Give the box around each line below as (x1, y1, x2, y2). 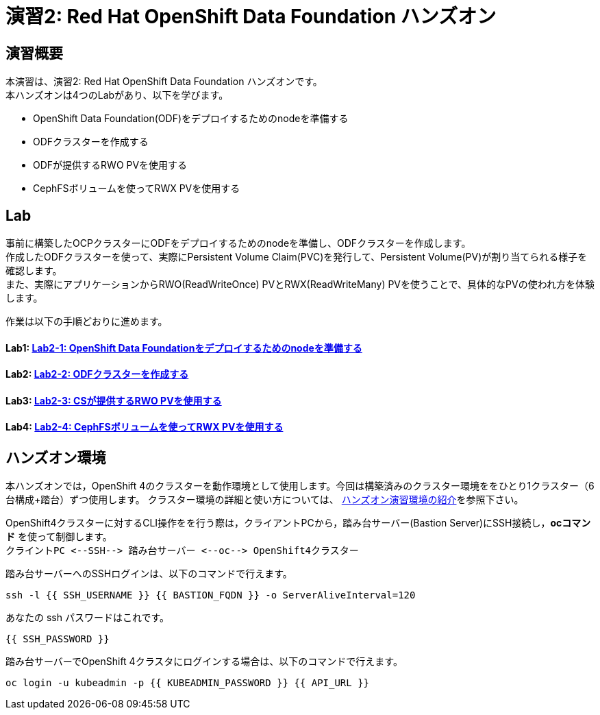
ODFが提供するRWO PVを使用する (33, 159, 188, 171)
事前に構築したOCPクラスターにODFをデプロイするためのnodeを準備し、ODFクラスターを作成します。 (5, 237, 471, 250)
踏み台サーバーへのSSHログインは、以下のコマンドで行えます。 (5, 568, 292, 580)
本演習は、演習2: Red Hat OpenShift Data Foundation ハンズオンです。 (5, 75, 323, 88)
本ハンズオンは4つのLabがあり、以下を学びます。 (5, 89, 229, 101)
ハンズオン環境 (5, 449, 106, 467)
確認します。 (5, 265, 62, 277)
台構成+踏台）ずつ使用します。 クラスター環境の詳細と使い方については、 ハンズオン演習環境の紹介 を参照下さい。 (5, 494, 524, 506)
